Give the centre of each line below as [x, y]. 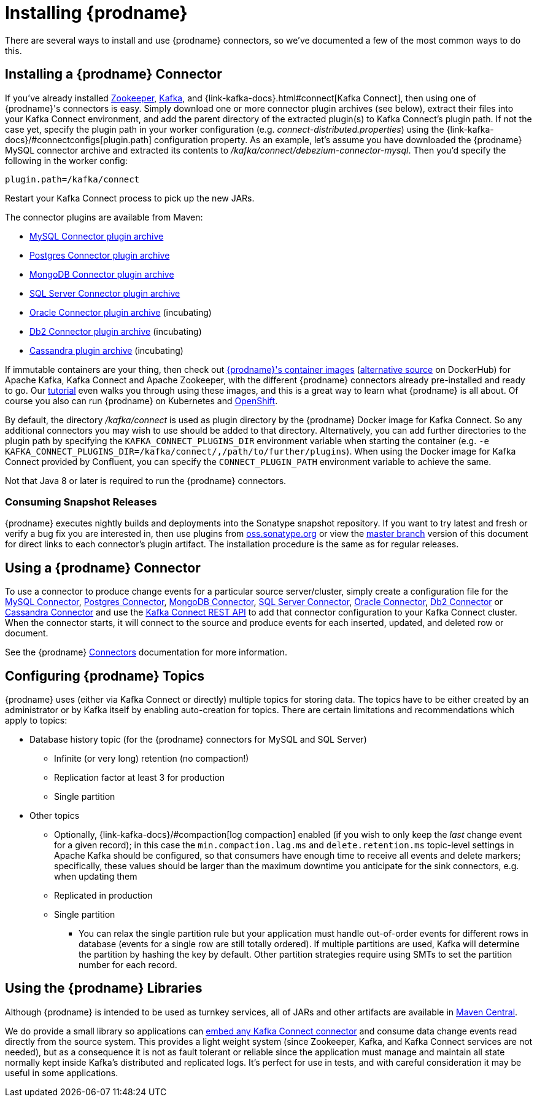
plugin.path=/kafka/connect [72, 179]
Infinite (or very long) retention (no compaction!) [152, 759]
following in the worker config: [66, 160]
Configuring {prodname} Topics [105, 676]
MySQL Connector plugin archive [97, 236]
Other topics [55, 816]
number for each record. [128, 965]
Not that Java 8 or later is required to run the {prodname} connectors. [146, 480]
